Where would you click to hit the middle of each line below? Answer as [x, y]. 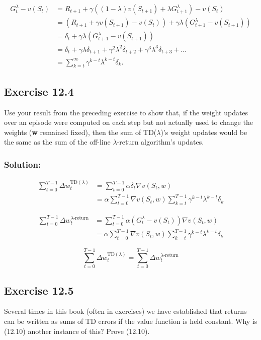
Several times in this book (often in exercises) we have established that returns [125, 311]
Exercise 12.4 [39, 91]
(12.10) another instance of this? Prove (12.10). [77, 331]
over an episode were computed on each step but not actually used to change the [128, 122]
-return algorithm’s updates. [160, 142]
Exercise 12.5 [39, 290]
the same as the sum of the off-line [57, 142]
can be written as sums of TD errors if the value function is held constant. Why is [131, 321]
